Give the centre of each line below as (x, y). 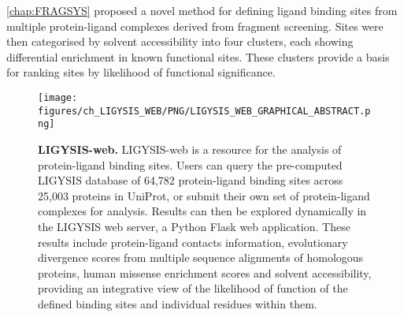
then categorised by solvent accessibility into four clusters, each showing (180, 41)
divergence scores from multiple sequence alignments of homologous (201, 257)
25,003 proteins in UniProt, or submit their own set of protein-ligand (204, 195)
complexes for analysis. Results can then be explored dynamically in (202, 211)
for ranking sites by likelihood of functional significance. (141, 72)
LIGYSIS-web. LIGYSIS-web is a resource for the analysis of (190, 149)
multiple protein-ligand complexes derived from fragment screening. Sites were (195, 26)
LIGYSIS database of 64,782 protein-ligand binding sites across (191, 180)
